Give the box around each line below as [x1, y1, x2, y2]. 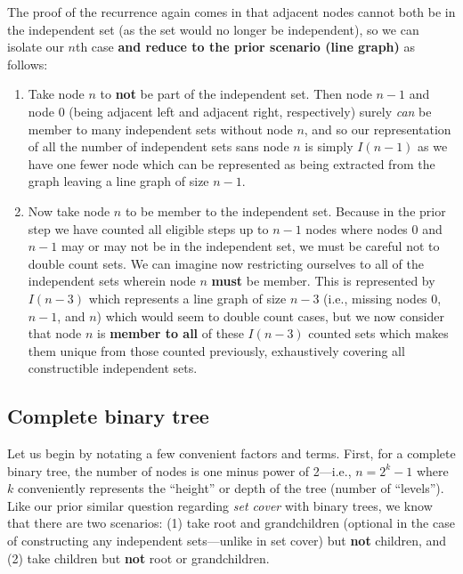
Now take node [28, 201, 110, 220]
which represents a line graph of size [88, 288, 287, 307]
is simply [305, 137, 353, 156]
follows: [7, 54, 48, 73]
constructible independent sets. [28, 359, 198, 377]
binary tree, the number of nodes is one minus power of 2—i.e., [7, 461, 352, 480]
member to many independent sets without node [28, 119, 293, 138]
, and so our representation [304, 119, 451, 138]
